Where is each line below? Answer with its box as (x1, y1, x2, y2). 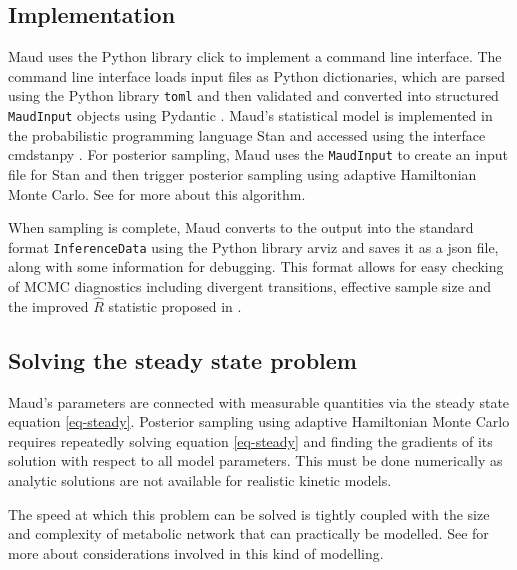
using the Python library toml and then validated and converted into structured (8, 85, 499, 106)
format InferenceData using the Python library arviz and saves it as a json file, (8, 236, 499, 257)
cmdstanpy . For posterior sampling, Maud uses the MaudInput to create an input (8, 144, 508, 165)
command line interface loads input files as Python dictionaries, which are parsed (8, 65, 505, 86)
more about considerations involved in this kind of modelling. (8, 542, 384, 563)
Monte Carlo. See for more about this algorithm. (8, 183, 306, 204)
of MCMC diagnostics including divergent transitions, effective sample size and (8, 275, 492, 296)
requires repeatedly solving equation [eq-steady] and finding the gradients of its (8, 430, 493, 451)
